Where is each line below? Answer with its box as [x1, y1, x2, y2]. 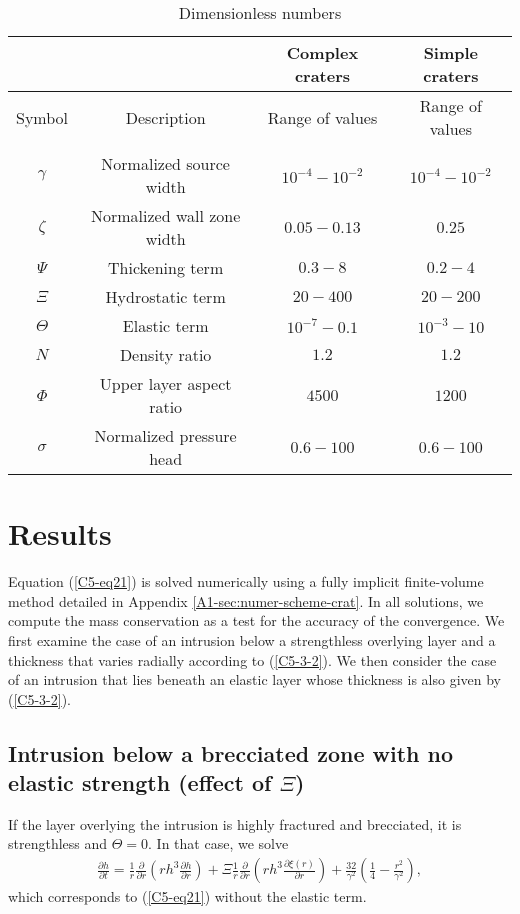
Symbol [16, 105, 69, 129]
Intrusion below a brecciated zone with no [8, 737, 454, 768]
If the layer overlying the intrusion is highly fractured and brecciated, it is [8, 813, 462, 834]
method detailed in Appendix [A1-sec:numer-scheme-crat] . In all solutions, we [8, 590, 484, 611]
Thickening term [108, 256, 224, 279]
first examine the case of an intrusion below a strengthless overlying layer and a [8, 629, 496, 650]
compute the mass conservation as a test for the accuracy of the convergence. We [8, 610, 505, 631]
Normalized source [101, 152, 230, 175]
